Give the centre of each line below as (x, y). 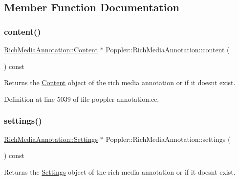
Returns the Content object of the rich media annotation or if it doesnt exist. (120, 82)
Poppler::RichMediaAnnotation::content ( (168, 49)
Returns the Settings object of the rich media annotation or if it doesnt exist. (120, 171)
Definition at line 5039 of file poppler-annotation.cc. (82, 99)
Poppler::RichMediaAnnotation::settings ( (168, 139)
